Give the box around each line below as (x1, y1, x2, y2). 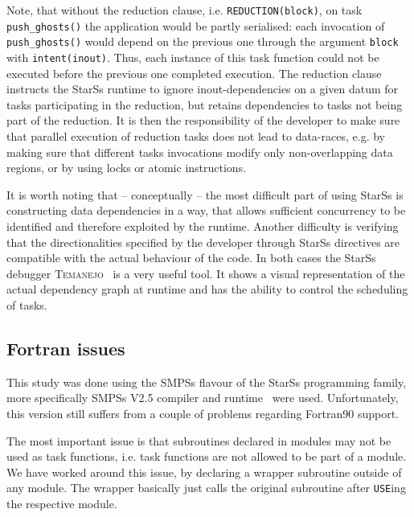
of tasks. (6, 296, 47, 313)
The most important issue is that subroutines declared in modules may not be (6, 432, 391, 449)
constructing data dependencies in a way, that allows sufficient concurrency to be (6, 202, 406, 219)
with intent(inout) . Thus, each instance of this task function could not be (6, 48, 379, 65)
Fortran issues (6, 335, 125, 360)
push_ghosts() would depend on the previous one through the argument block (6, 33, 399, 50)
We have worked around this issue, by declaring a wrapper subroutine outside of (6, 463, 402, 480)
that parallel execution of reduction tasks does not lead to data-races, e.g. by (6, 128, 385, 144)
